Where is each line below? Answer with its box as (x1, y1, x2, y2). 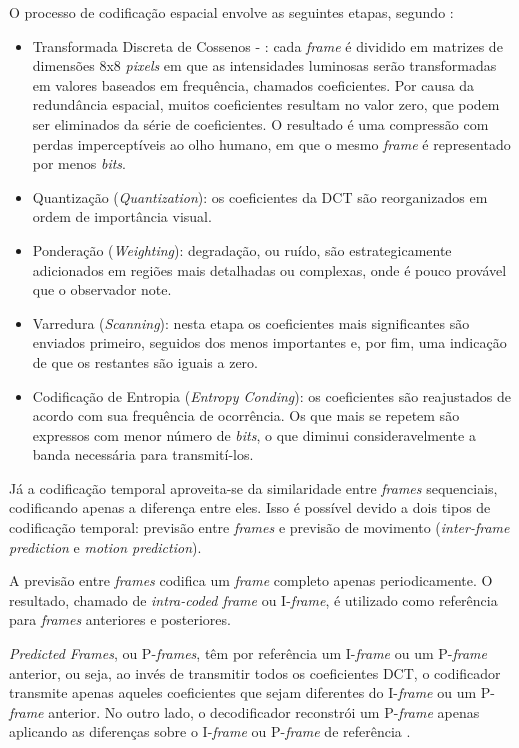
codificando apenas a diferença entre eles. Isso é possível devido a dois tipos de (9, 497, 491, 518)
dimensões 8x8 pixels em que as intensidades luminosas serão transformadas (32, 55, 497, 76)
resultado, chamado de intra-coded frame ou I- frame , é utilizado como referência (9, 589, 498, 610)
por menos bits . (32, 153, 126, 174)
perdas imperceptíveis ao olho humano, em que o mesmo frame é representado (32, 133, 511, 154)
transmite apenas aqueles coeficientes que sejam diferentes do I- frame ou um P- (9, 682, 495, 703)
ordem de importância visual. (32, 206, 212, 227)
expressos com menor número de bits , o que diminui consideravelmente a (32, 424, 476, 445)
